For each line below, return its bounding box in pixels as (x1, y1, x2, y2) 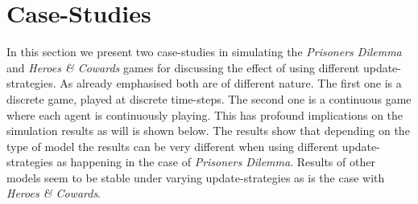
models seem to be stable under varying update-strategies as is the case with (6, 169, 385, 186)
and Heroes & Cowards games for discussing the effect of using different (6, 59, 360, 75)
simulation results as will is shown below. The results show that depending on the (6, 122, 410, 139)
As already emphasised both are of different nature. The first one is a (60, 75, 402, 92)
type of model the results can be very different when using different (6, 137, 339, 154)
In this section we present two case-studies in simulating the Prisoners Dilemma (6, 43, 402, 60)
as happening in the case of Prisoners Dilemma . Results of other (56, 153, 375, 170)
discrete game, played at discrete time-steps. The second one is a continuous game (6, 90, 412, 107)
